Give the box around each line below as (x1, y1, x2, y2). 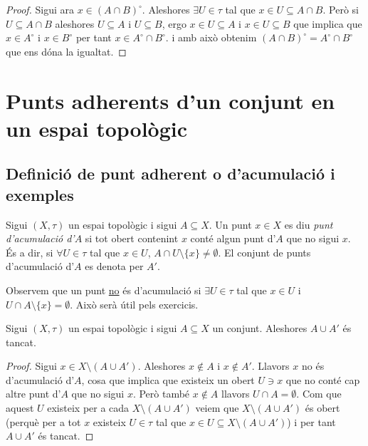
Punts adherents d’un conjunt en (6, 85, 335, 115)
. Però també (132, 386, 190, 401)
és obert (305, 400, 340, 415)
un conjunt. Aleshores (212, 321, 307, 336)
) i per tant (287, 414, 336, 429)
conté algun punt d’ (190, 231, 276, 246)
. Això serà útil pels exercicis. (70, 296, 199, 311)
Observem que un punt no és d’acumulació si (6, 282, 201, 297)
